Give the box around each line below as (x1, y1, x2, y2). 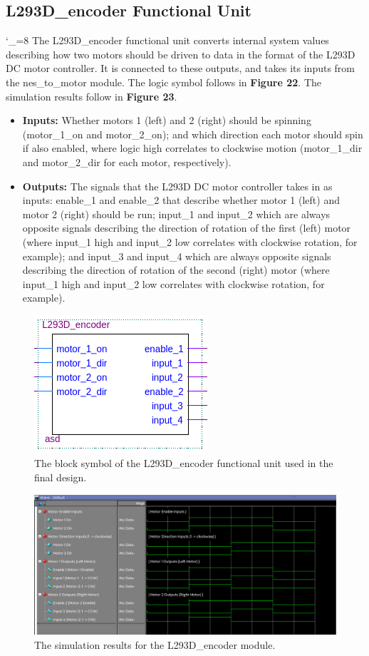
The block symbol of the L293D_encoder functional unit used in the (34, 456, 333, 471)
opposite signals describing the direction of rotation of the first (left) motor (22, 220, 351, 235)
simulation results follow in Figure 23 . (6, 88, 177, 103)
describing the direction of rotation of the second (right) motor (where (22, 262, 330, 277)
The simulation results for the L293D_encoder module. (34, 637, 276, 652)
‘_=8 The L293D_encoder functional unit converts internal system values (6, 33, 329, 48)
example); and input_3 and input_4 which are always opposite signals (22, 248, 331, 263)
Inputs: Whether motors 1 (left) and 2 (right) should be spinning (22, 113, 311, 128)
